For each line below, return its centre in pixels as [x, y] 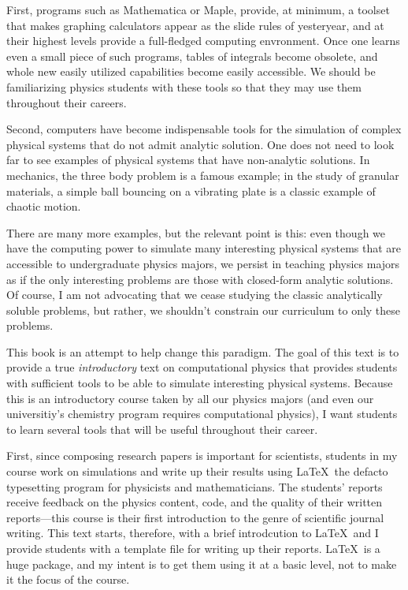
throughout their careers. [67, 102]
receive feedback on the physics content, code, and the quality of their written [195, 502]
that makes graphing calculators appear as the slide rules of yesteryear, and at [195, 25]
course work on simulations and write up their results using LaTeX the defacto [197, 471]
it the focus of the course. [68, 579]
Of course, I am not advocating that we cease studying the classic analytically [195, 295]
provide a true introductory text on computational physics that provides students [202, 367]
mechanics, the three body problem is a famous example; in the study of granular [203, 175]
